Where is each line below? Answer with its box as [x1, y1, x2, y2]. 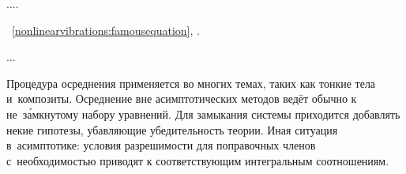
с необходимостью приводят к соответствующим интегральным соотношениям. [6, 152, 389, 168]
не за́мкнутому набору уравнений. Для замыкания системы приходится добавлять [6, 105, 400, 122]
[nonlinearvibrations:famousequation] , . [12, 21, 200, 38]
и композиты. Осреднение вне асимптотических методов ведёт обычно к [6, 90, 357, 107]
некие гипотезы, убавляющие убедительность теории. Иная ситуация [6, 121, 338, 138]
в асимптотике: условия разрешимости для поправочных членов [6, 137, 316, 153]
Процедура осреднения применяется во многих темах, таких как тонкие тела [6, 74, 376, 91]
